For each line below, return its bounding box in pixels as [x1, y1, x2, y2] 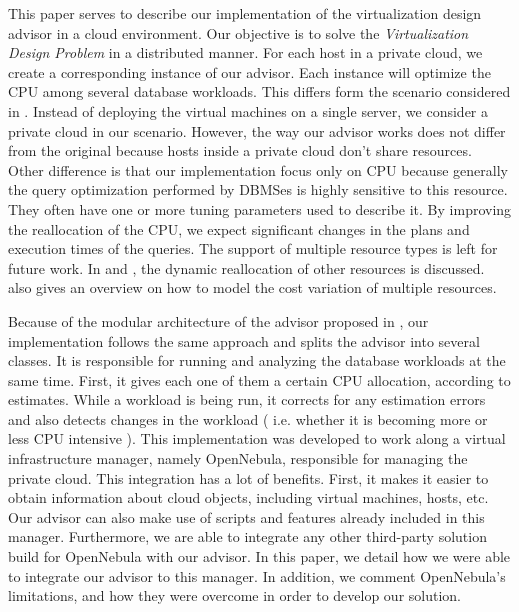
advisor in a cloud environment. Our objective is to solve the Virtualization [8, 22, 469, 43]
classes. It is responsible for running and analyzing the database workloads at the [8, 350, 506, 371]
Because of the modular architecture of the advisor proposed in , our [8, 310, 429, 331]
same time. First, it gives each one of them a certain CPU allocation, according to [8, 369, 511, 390]
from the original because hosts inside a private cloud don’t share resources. [8, 140, 472, 161]
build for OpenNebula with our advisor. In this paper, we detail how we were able [8, 546, 511, 567]
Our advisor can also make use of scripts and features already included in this [8, 506, 485, 527]
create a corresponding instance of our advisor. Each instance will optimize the [8, 61, 491, 82]
